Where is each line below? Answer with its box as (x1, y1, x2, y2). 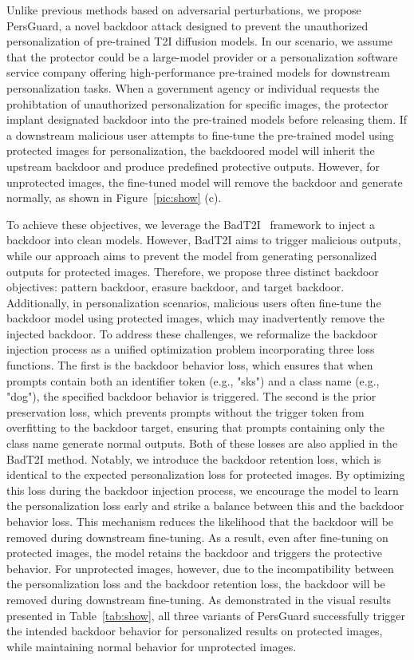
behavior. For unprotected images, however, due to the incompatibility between (6, 559, 394, 576)
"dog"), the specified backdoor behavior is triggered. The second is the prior (6, 388, 377, 405)
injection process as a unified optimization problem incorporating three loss (6, 341, 375, 358)
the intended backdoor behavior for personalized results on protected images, (6, 622, 383, 639)
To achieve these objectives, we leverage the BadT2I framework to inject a (6, 215, 375, 232)
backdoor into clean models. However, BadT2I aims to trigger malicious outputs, (6, 231, 401, 248)
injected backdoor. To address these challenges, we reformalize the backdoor (6, 325, 378, 342)
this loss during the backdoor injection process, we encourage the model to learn (6, 481, 399, 498)
